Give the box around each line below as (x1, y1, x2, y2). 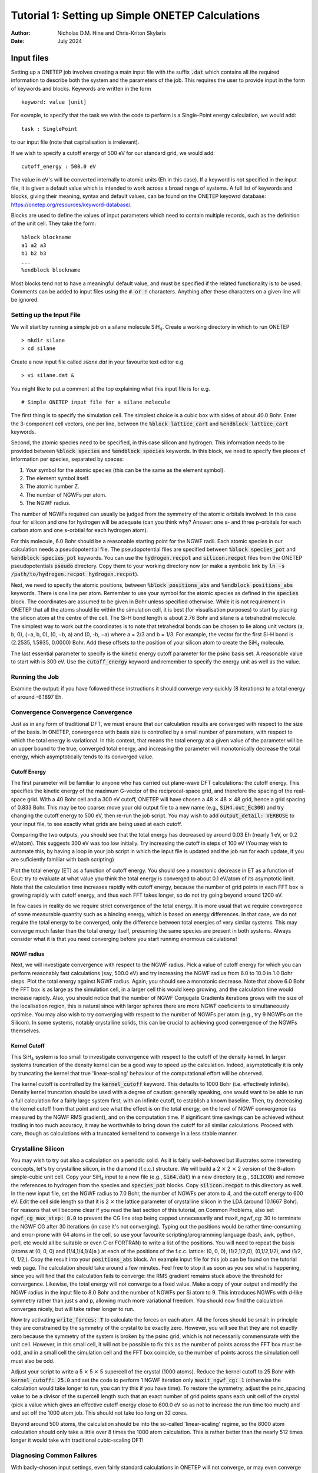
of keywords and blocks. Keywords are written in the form (11, 85, 151, 92)
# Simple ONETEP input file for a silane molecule (21, 398, 171, 405)
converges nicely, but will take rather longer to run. (11, 1305, 135, 1312)
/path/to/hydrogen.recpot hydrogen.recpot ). (11, 570, 139, 577)
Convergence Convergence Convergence (11, 708, 132, 716)
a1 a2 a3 (21, 242, 47, 249)
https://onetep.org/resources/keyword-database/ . (11, 201, 132, 208)
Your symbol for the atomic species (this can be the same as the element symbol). (25, 466, 226, 474)
